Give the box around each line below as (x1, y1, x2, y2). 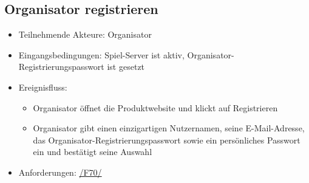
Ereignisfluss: (18, 80, 67, 93)
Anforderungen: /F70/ (18, 165, 102, 178)
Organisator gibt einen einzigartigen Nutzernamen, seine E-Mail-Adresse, (33, 122, 305, 134)
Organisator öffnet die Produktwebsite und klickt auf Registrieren (33, 101, 278, 114)
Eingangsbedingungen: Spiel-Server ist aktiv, (18, 48, 185, 61)
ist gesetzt (107, 60, 145, 73)
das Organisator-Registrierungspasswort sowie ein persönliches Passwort (33, 133, 301, 146)
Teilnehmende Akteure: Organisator (18, 28, 152, 41)
